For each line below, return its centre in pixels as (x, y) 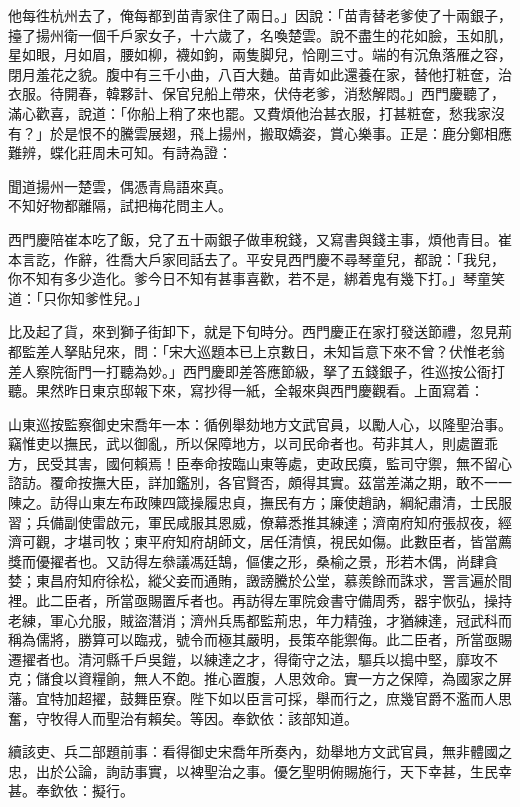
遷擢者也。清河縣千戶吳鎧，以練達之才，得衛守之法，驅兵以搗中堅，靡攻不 (253, 658)
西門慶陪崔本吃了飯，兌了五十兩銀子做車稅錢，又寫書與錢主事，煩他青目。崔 (260, 238)
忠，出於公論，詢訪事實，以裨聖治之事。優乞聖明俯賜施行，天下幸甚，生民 (253, 770)
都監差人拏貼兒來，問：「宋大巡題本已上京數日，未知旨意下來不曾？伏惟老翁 (256, 350)
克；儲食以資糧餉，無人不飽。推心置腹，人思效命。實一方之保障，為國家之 (253, 678)
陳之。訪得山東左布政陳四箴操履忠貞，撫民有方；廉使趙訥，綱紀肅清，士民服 (260, 502)
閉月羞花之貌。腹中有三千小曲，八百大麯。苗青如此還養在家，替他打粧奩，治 (260, 73)
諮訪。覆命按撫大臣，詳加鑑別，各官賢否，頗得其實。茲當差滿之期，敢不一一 (260, 482)
